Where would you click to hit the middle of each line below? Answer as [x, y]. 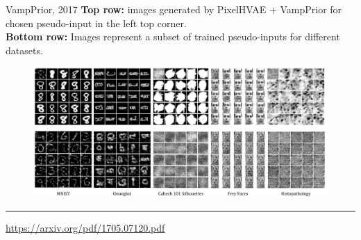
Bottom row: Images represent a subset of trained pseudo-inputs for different [173, 37]
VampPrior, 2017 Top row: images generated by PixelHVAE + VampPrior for [174, 9]
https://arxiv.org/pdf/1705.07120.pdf [85, 227]
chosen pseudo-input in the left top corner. [96, 23]
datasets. [24, 50]
